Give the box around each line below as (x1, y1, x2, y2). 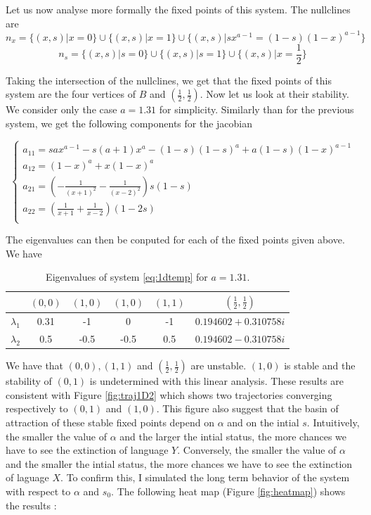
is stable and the (284, 358, 356, 373)
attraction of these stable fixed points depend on (6, 414, 215, 429)
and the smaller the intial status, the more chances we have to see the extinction (6, 456, 353, 471)
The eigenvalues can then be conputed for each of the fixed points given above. (6, 232, 345, 247)
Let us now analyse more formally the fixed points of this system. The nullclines (6, 2, 351, 16)
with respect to (6, 483, 71, 498)
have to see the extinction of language (6, 443, 169, 457)
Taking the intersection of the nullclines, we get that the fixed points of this (6, 72, 332, 87)
